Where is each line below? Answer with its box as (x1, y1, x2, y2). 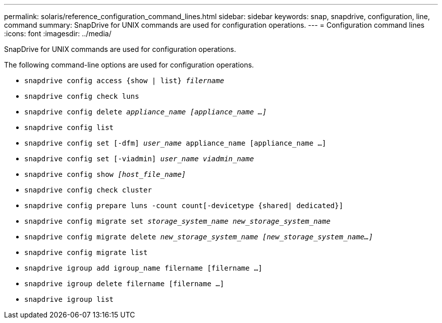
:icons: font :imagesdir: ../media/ (4, 29, 112, 38)
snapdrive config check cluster (24, 186, 152, 194)
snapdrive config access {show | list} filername (24, 77, 225, 85)
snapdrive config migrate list (24, 248, 148, 256)
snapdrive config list (24, 123, 114, 132)
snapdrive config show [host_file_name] (24, 170, 186, 178)
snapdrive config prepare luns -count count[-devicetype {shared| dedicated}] (24, 202, 344, 210)
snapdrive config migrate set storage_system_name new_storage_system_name (24, 217, 330, 225)
